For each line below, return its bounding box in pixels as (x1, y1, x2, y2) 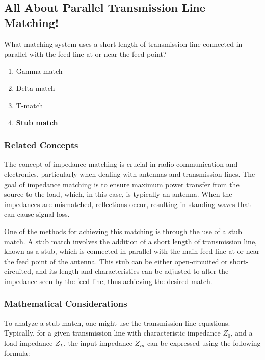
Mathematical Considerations (4, 297, 127, 310)
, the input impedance (63, 337, 132, 348)
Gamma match (16, 65, 63, 76)
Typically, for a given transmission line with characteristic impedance (4, 327, 221, 338)
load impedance (4, 337, 53, 348)
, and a (230, 327, 253, 338)
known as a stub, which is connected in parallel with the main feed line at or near (4, 246, 260, 256)
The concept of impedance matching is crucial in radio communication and (4, 159, 238, 169)
